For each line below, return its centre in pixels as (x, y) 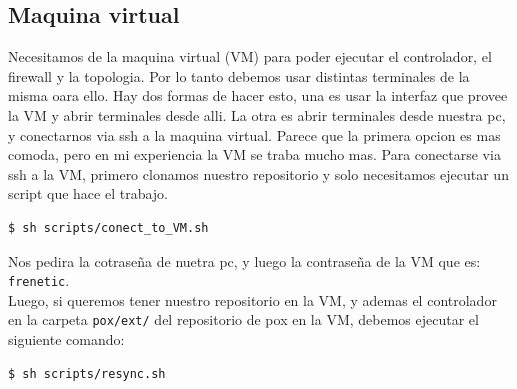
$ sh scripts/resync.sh (87, 373)
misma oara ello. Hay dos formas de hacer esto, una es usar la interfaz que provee (258, 95)
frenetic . (39, 280)
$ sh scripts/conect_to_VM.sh (108, 227)
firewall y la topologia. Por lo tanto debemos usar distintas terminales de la (239, 75)
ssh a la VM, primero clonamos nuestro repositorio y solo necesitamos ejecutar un (258, 173)
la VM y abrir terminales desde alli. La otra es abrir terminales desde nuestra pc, (257, 114)
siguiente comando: (66, 339)
